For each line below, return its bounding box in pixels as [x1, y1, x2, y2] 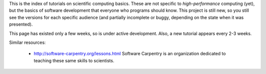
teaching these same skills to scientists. [33, 57, 114, 64]
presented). [9, 21, 33, 27]
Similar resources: [9, 39, 46, 45]
